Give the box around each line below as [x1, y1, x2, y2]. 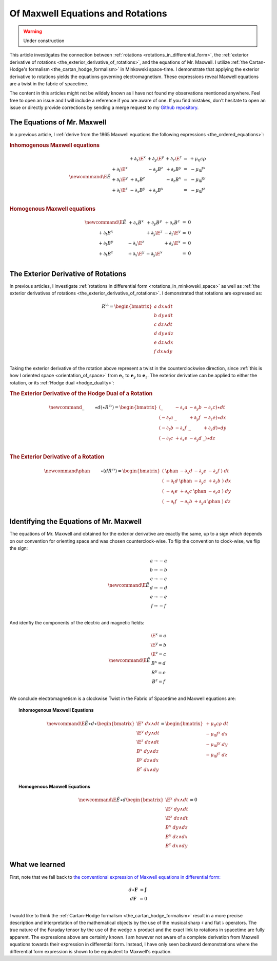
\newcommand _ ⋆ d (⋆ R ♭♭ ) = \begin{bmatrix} [49, 403, 157, 411]
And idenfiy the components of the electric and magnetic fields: [9, 620, 145, 626]
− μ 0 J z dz [206, 751, 228, 759]
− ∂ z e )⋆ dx [203, 415, 227, 421]
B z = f [152, 678, 165, 685]
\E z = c [150, 650, 167, 657]
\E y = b [150, 641, 167, 648]
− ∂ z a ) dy [208, 488, 231, 495]
